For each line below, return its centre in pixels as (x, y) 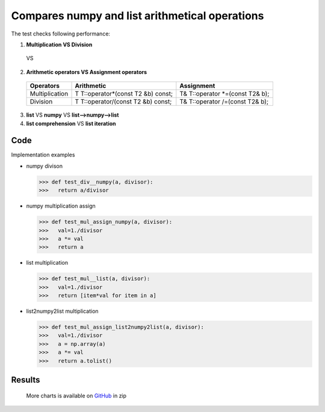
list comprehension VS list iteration (71, 123)
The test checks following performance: (61, 34)
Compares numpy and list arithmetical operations (138, 16)
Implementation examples (43, 155)
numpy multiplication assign (61, 206)
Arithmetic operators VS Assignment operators (87, 72)
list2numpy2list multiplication (62, 311)
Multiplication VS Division (59, 45)
